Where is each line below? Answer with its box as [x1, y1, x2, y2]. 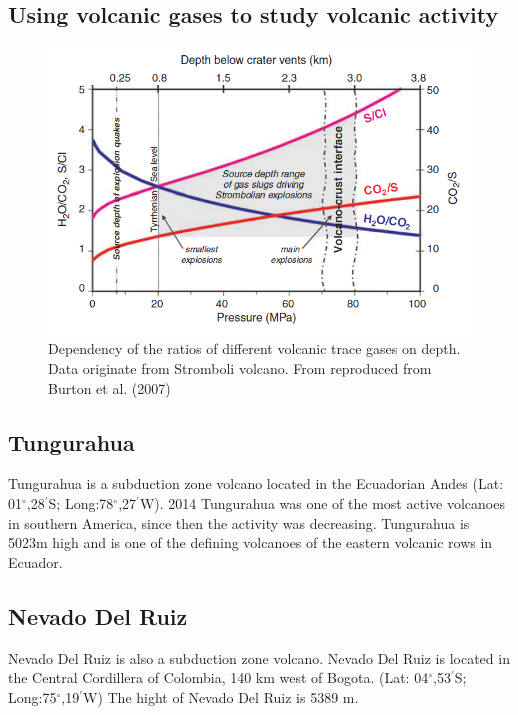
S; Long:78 [48, 492, 114, 513]
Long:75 [8, 686, 57, 707]
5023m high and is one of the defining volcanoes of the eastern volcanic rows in [8, 532, 493, 553]
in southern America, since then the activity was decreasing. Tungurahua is [8, 512, 470, 533]
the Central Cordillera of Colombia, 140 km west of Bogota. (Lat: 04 [8, 667, 429, 688]
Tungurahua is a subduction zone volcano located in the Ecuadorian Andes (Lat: [8, 473, 504, 494]
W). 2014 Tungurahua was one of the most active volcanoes [139, 492, 505, 513]
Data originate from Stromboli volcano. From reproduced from [48, 357, 432, 378]
